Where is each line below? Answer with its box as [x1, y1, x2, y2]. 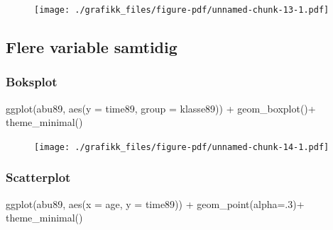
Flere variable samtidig [6, 36, 178, 58]
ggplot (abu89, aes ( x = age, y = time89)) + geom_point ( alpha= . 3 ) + [6, 196, 305, 211]
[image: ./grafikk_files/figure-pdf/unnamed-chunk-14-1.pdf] [34, 142, 329, 152]
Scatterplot [6, 168, 71, 186]
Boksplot [6, 73, 58, 91]
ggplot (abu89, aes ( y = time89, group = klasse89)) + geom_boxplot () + [6, 100, 316, 115]
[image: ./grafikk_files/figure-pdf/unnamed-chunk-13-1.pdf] [34, 5, 329, 15]
